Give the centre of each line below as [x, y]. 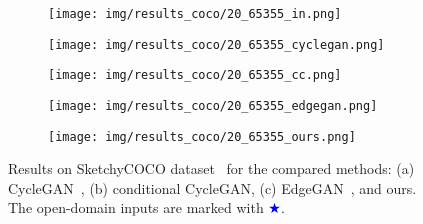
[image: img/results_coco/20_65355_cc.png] [195, 75]
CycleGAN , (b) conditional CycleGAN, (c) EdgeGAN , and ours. [212, 187]
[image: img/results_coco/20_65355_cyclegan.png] [216, 44]
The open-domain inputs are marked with [136, 207]
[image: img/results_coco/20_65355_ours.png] [202, 136]
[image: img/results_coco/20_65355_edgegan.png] [213, 105]
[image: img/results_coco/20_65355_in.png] [195, 14]
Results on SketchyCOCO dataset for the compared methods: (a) [211, 168]
